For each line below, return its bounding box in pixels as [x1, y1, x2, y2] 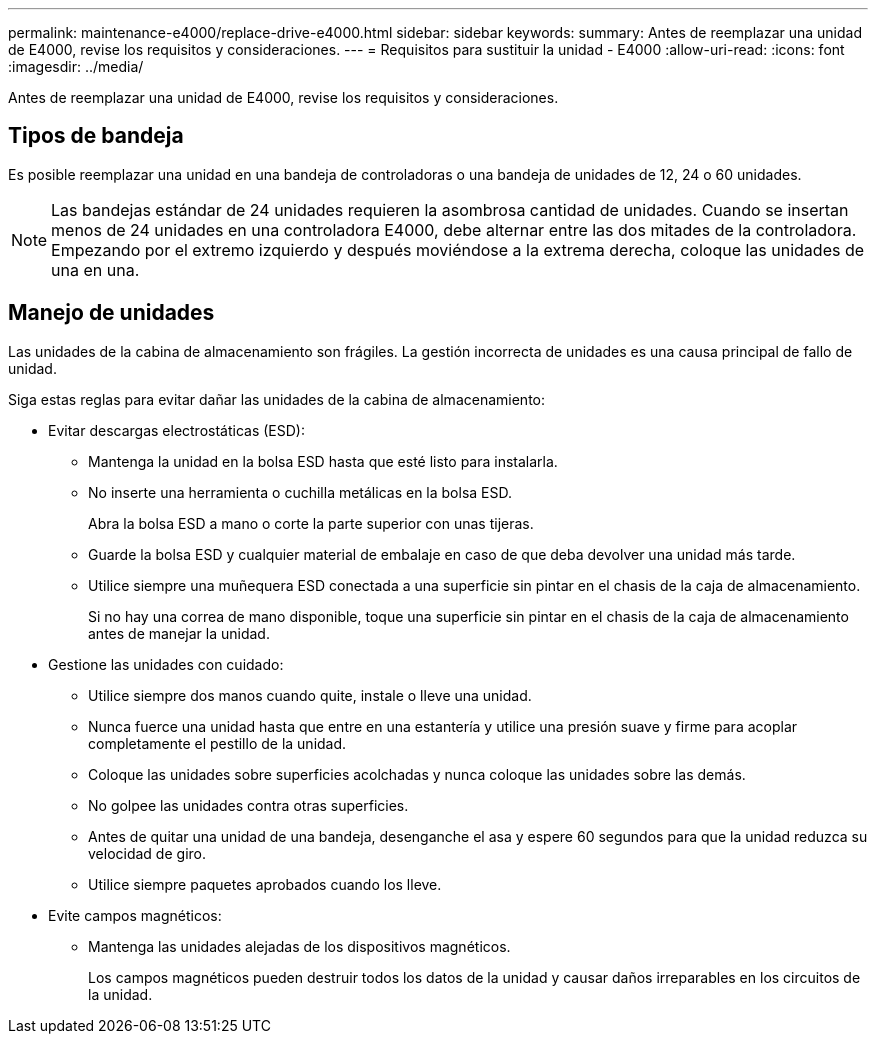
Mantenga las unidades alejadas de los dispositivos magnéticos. [88, 937, 511, 955]
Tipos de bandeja [8, 123, 184, 149]
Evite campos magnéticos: [48, 906, 222, 924]
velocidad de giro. [88, 844, 206, 862]
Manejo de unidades [8, 300, 215, 326]
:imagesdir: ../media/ [8, 58, 144, 75]
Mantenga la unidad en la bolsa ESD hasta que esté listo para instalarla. [88, 452, 558, 470]
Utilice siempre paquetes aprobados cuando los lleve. [88, 875, 442, 893]
